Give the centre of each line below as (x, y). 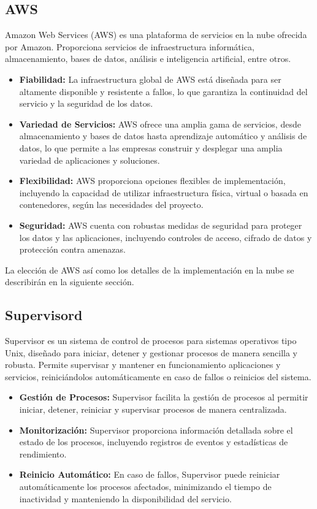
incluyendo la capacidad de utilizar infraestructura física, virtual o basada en (164, 192)
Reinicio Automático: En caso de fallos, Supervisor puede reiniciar (150, 474)
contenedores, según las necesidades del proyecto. (111, 205)
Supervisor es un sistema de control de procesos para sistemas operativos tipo (151, 341)
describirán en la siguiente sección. (70, 282)
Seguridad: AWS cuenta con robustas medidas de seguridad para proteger (161, 225)
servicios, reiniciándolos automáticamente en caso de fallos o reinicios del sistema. (158, 376)
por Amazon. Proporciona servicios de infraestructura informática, (130, 46)
